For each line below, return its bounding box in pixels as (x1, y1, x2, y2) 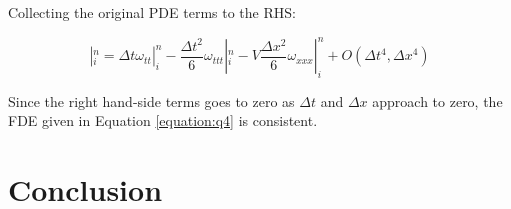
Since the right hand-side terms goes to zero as (8, 90, 295, 111)
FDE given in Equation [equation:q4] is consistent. (8, 110, 318, 131)
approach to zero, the (372, 90, 503, 111)
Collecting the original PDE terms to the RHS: (8, 2, 296, 22)
